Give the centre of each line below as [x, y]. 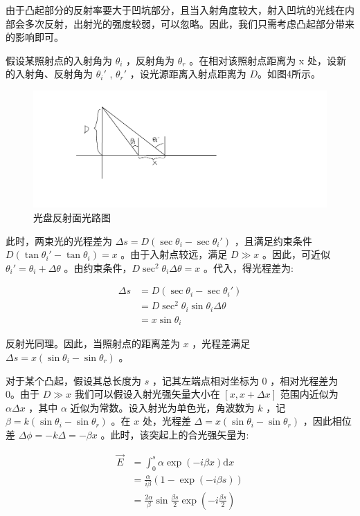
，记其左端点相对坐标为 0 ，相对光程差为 [245, 380]
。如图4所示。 [289, 74]
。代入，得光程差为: [248, 267]
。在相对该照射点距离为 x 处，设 [263, 60]
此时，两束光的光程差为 [59, 240]
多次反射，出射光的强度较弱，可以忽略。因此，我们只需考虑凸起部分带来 [189, 23]
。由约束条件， [98, 267]
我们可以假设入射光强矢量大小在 [147, 394]
